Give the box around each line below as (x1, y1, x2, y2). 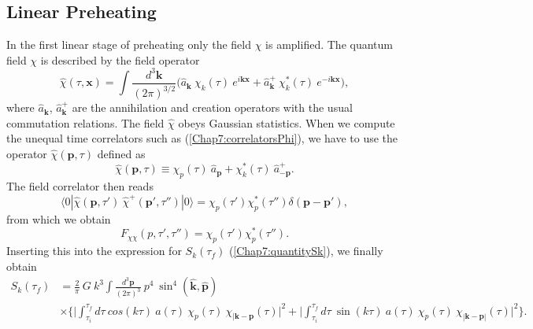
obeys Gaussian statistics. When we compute (178, 114, 395, 131)
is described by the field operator (40, 51, 200, 68)
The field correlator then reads (6, 178, 154, 194)
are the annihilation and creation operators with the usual (72, 99, 353, 116)
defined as (97, 146, 146, 162)
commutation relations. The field (6, 114, 165, 131)
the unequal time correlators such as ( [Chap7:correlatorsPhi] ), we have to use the (6, 130, 398, 146)
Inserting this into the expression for (6, 242, 182, 259)
